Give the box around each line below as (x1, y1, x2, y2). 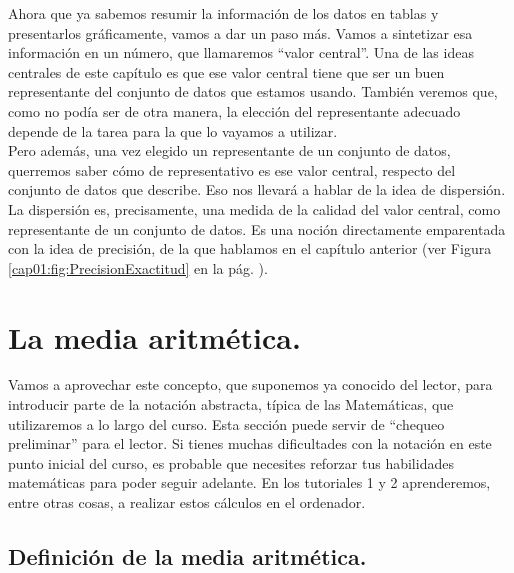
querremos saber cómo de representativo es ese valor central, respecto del (8, 159, 456, 180)
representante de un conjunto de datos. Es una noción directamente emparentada (8, 218, 506, 239)
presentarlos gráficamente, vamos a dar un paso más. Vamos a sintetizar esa (8, 22, 473, 43)
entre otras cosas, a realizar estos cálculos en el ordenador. (8, 492, 366, 512)
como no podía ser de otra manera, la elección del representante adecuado (8, 100, 461, 121)
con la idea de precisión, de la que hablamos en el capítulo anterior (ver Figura (8, 238, 492, 259)
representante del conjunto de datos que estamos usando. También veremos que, (8, 81, 498, 102)
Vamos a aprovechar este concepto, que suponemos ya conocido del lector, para (8, 374, 493, 395)
